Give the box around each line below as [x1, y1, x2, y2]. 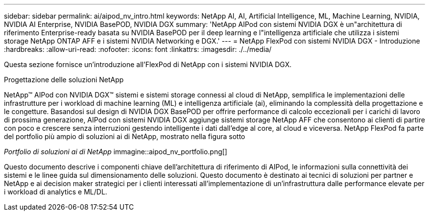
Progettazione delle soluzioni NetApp [4, 75, 124, 84]
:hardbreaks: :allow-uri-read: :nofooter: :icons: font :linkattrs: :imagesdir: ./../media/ [4, 45, 272, 53]
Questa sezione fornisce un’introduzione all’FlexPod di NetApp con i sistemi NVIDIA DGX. [4, 60, 292, 69]
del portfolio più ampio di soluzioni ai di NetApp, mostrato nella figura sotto [4, 132, 245, 141]
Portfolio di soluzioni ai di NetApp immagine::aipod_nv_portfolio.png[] [4, 147, 227, 156]
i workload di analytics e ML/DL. [4, 188, 107, 196]
